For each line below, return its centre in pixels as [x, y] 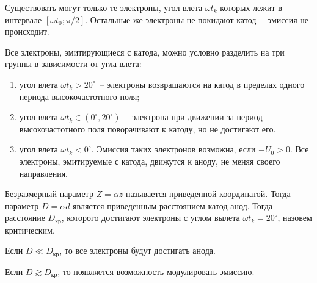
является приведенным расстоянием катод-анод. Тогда [173, 205]
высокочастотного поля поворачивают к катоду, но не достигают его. [148, 128]
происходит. [27, 31]
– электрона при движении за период [194, 117]
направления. [43, 173]
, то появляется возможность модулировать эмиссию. [156, 271]
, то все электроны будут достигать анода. [137, 250]
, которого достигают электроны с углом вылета [151, 217]
